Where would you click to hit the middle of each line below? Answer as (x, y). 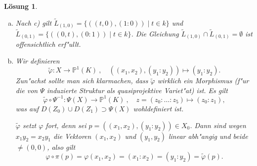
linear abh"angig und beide (208, 136)
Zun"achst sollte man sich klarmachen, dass (82, 81)
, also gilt (61, 147)
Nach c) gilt (34, 22)
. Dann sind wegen (218, 125)
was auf (27, 108)
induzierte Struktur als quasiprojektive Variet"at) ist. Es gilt (137, 90)
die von (27, 90)
